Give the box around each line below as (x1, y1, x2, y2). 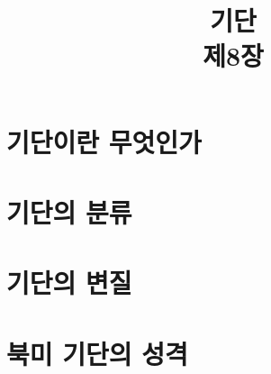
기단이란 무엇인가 (6, 123, 202, 160)
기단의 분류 (6, 193, 132, 230)
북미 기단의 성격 (6, 334, 188, 371)
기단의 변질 (6, 264, 132, 301)
